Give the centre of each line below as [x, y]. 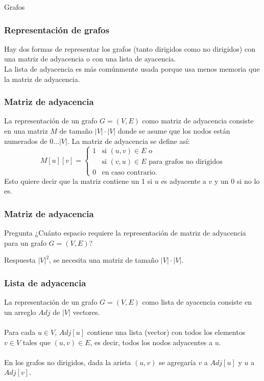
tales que [37, 342]
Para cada [20, 332]
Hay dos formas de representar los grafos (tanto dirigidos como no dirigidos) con [130, 48]
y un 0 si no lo [237, 181]
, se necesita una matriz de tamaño [104, 260]
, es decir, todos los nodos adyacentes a [151, 342]
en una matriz [26, 131]
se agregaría [177, 362]
